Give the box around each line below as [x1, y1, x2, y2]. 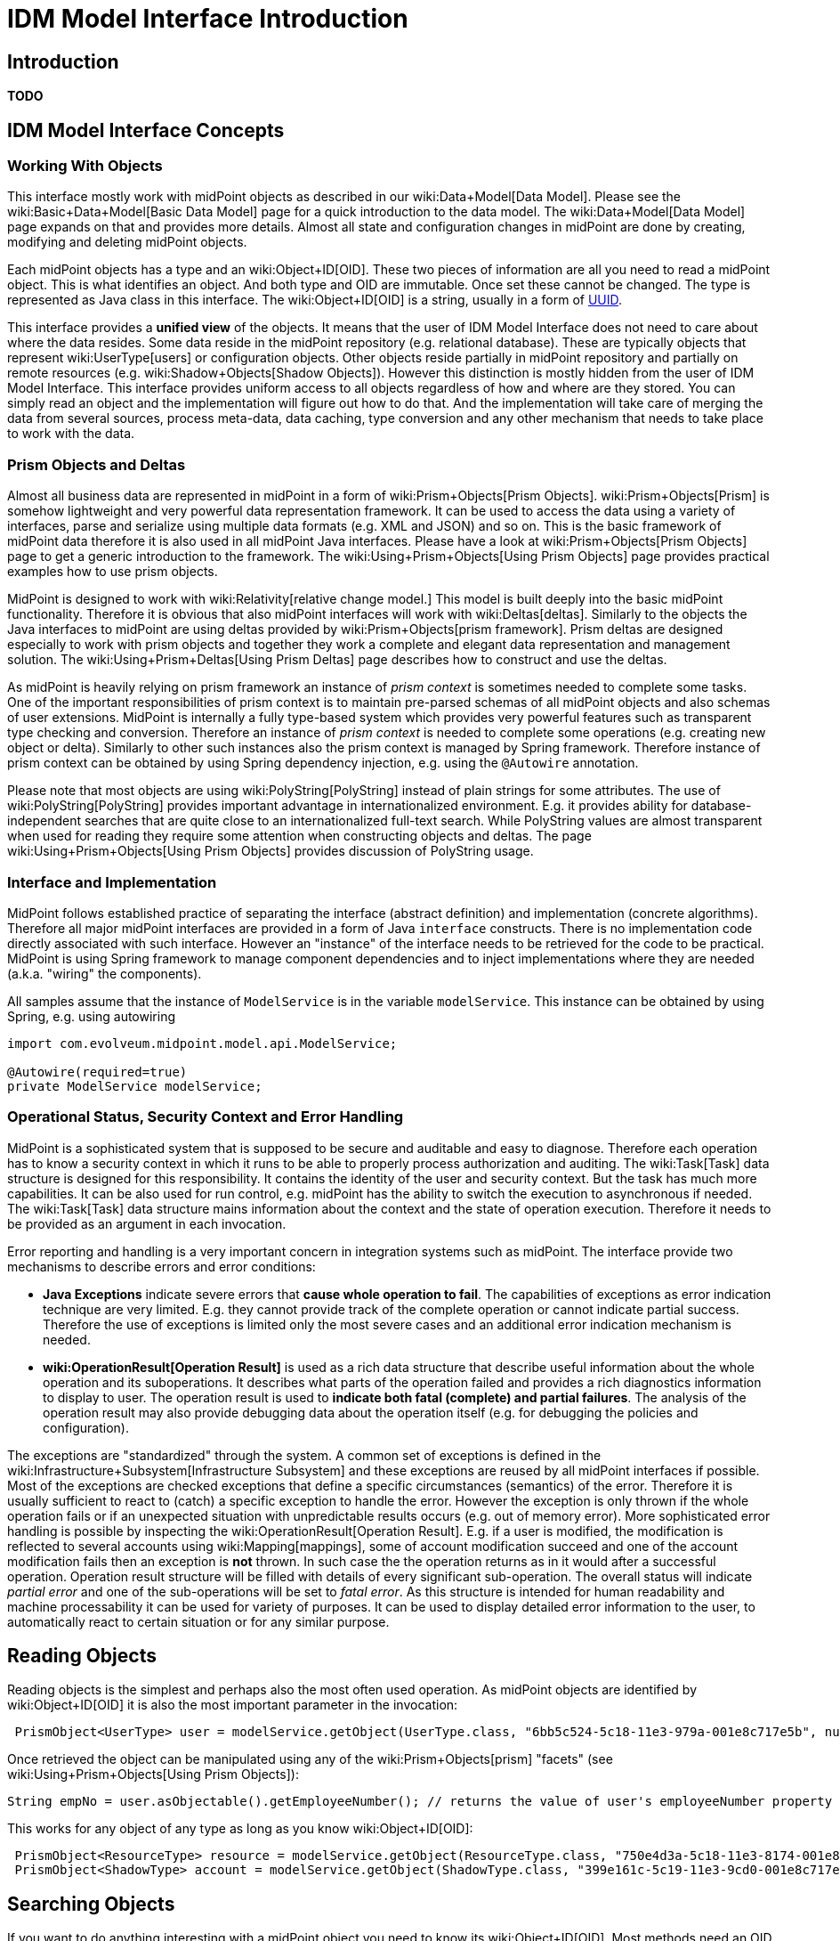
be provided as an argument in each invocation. [7, 1215, 287, 1231]
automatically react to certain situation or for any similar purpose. [7, 1613, 390, 1629]
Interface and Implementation [7, 873, 217, 891]
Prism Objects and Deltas [7, 455, 186, 474]
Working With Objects [7, 157, 163, 175]
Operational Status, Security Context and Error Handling [7, 1108, 404, 1126]
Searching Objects [7, 1892, 175, 1915]
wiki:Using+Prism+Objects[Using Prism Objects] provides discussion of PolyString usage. [7, 843, 534, 859]
